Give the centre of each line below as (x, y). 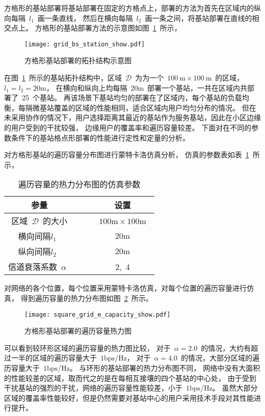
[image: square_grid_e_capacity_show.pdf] (98, 314)
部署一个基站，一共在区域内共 (197, 87)
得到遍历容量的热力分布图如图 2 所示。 (87, 298)
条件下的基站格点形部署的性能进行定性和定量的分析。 (100, 137)
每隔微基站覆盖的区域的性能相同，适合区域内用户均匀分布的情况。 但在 (137, 107)
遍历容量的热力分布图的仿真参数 (79, 184)
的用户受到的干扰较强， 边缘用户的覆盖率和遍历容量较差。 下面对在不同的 (128, 127)
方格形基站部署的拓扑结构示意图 (78, 60)
